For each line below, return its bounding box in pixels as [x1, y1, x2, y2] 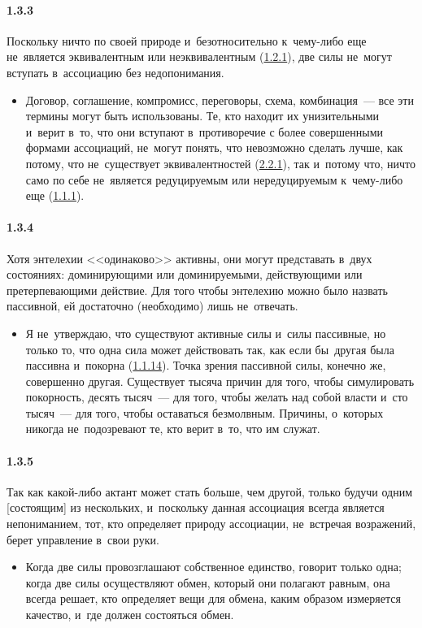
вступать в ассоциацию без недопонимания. [7, 63, 224, 80]
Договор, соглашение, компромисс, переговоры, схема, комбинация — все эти [25, 91, 414, 108]
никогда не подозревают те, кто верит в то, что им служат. [25, 420, 320, 437]
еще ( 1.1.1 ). [25, 187, 85, 204]
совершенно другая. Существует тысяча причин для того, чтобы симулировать [25, 372, 415, 389]
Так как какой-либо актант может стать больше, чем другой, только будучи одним [7, 483, 413, 500]
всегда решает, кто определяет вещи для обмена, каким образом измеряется [25, 590, 401, 607]
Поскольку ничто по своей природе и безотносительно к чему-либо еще [7, 32, 367, 49]
